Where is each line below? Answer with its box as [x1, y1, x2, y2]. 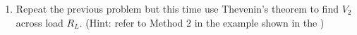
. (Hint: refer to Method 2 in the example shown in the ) [79, 15, 325, 29]
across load [16, 15, 63, 29]
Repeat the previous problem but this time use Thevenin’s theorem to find [16, 1, 339, 15]
